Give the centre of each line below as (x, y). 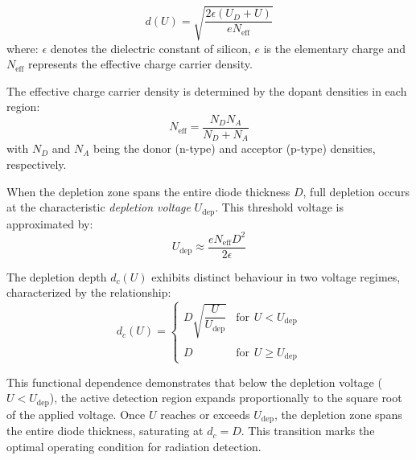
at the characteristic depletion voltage (99, 207)
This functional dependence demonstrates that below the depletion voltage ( (194, 382)
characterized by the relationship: (89, 292)
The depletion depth (57, 276)
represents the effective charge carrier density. (140, 64)
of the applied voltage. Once (76, 414)
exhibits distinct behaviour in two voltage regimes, (276, 276)
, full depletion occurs (356, 191)
